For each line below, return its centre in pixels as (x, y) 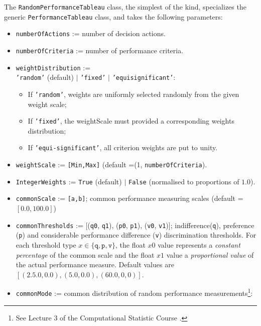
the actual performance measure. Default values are (95, 264)
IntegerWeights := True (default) (69, 181)
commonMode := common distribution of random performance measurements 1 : (134, 292)
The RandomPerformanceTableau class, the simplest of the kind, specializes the (125, 7)
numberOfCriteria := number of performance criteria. (100, 50)
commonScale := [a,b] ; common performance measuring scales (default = (129, 198)
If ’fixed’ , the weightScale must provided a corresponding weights (131, 121)
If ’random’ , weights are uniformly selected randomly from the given (134, 94)
